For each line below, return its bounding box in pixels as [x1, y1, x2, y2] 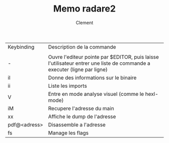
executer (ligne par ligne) [48, 66, 108, 73]
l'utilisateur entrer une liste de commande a [48, 60, 150, 67]
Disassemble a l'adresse [48, 121, 106, 128]
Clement [75, 20, 94, 26]
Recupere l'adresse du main [48, 105, 114, 112]
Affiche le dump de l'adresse [48, 113, 116, 120]
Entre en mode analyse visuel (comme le [48, 90, 144, 97]
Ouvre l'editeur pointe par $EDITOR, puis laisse [48, 53, 159, 60]
